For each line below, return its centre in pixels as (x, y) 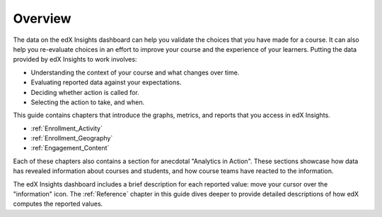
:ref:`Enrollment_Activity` (66, 128)
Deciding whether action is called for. (85, 92)
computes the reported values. (58, 204)
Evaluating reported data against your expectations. (106, 82)
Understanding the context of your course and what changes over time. (135, 72)
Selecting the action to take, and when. (88, 102)
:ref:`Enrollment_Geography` (72, 138)
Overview (42, 18)
